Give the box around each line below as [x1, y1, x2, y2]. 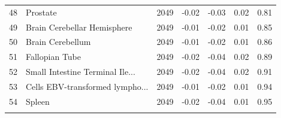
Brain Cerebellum [26, 35, 91, 48]
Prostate [26, 5, 57, 18]
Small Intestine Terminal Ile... [26, 65, 135, 78]
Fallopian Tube [26, 50, 81, 63]
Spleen [26, 95, 50, 107]
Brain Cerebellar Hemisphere [26, 20, 132, 33]
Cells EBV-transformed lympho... [26, 80, 149, 92]
